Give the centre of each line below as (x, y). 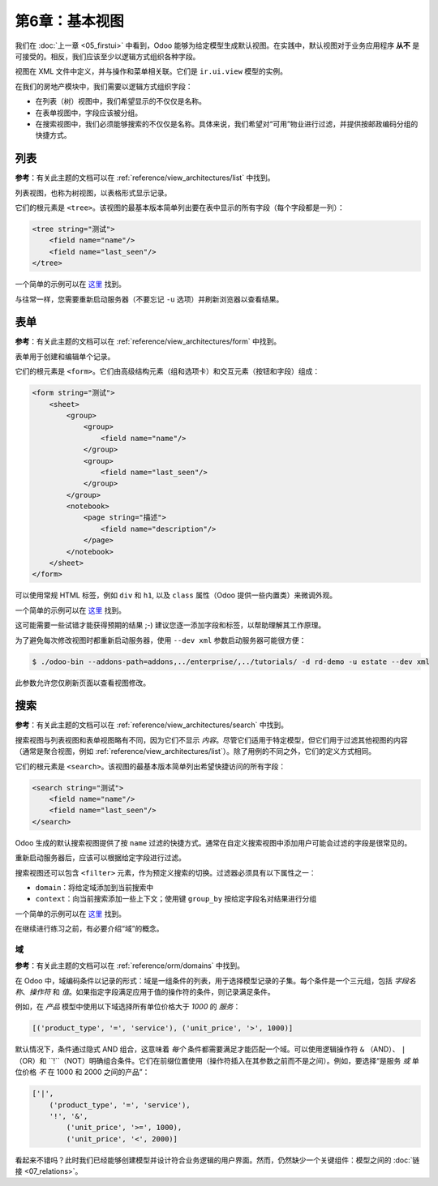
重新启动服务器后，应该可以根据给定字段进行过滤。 (100, 858)
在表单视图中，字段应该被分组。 (88, 113)
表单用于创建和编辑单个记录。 (65, 356)
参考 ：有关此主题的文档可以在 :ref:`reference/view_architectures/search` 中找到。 (151, 725)
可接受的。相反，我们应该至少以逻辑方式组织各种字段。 (107, 56)
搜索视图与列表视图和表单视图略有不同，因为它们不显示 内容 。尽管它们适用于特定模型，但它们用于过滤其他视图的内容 (211, 740)
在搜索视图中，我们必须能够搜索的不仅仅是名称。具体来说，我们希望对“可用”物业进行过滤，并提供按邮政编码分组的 (227, 124)
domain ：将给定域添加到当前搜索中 (94, 887)
